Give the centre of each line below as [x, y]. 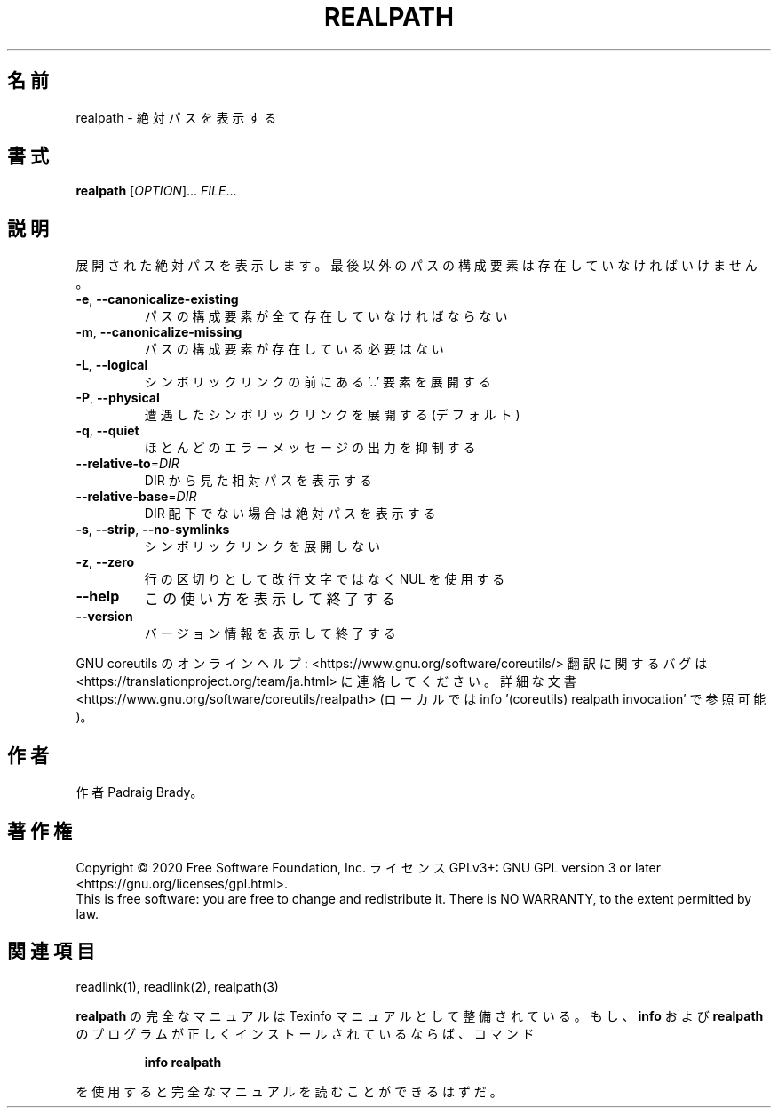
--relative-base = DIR [136, 497]
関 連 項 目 [51, 952]
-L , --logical [112, 365]
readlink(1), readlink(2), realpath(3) [177, 986]
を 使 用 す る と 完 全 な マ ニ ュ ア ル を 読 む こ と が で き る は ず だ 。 [289, 1091]
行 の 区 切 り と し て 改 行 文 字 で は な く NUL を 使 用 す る [325, 579]
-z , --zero [105, 562]
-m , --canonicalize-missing [159, 332]
